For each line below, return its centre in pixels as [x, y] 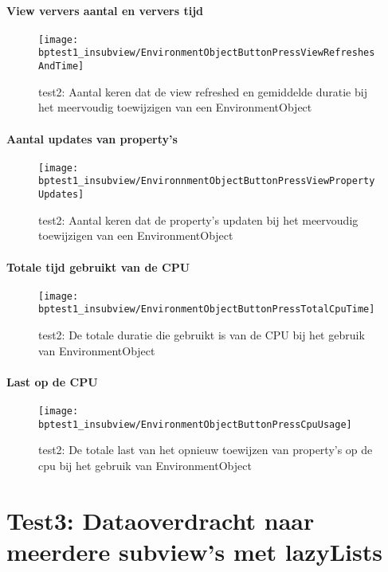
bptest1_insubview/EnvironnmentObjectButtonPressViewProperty [207, 181]
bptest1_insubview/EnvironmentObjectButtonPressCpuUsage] [195, 424]
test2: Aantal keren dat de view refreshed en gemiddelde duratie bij [203, 91]
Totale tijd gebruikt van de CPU [98, 266]
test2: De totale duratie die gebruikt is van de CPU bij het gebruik [202, 335]
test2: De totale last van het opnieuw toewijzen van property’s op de [206, 450]
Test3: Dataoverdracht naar [161, 520]
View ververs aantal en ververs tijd [105, 10]
